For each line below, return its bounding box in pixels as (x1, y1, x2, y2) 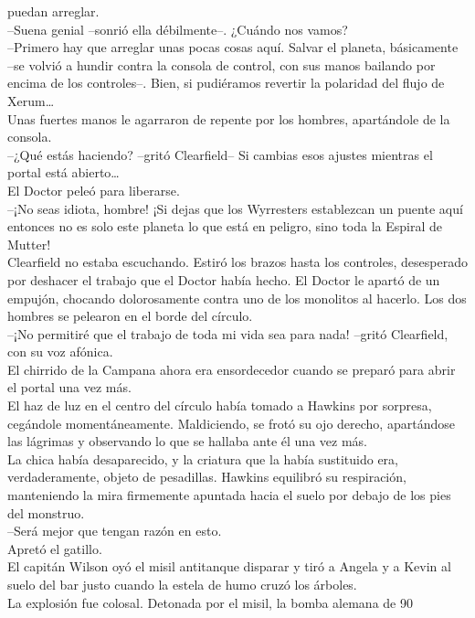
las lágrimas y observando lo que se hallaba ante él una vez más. (7, 432, 367, 451)
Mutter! (7, 234, 51, 253)
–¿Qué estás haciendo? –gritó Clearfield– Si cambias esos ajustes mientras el (7, 144, 433, 164)
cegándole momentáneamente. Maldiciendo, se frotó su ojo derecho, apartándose (7, 413, 455, 432)
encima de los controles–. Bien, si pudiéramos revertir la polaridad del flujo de (7, 73, 445, 92)
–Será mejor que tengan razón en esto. (7, 521, 222, 540)
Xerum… (7, 91, 55, 110)
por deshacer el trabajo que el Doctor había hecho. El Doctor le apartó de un (7, 270, 440, 289)
